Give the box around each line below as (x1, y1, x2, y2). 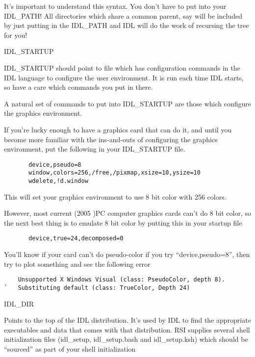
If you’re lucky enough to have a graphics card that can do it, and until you (4, 124, 232, 134)
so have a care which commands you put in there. (4, 82, 153, 92)
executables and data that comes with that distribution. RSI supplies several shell (4, 324, 250, 334)
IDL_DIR (4, 298, 34, 308)
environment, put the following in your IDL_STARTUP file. (4, 144, 185, 154)
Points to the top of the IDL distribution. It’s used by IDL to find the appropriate (4, 315, 251, 325)
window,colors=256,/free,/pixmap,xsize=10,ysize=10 (28, 169, 201, 177)
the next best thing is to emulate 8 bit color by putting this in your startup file (4, 217, 242, 228)
